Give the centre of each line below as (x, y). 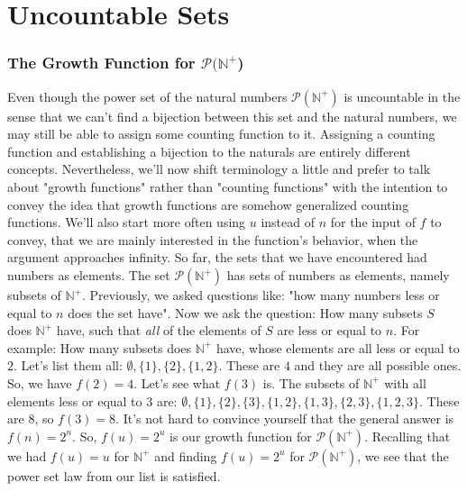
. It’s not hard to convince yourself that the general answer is (285, 418)
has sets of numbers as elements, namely (338, 275)
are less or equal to (330, 330)
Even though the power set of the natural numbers (147, 96)
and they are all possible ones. (378, 365)
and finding (186, 455)
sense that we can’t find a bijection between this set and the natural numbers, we (232, 116)
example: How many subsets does (100, 347)
